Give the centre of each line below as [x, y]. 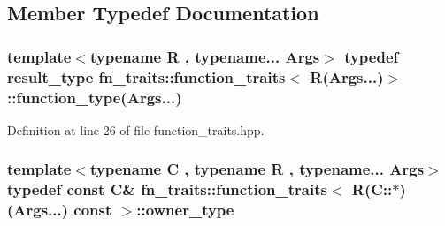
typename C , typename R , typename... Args [257, 169]
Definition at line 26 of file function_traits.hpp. [136, 129]
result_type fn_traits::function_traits [146, 76]
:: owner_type [185, 210]
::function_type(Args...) [95, 97]
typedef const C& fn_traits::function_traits [167, 189]
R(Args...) [347, 76]
